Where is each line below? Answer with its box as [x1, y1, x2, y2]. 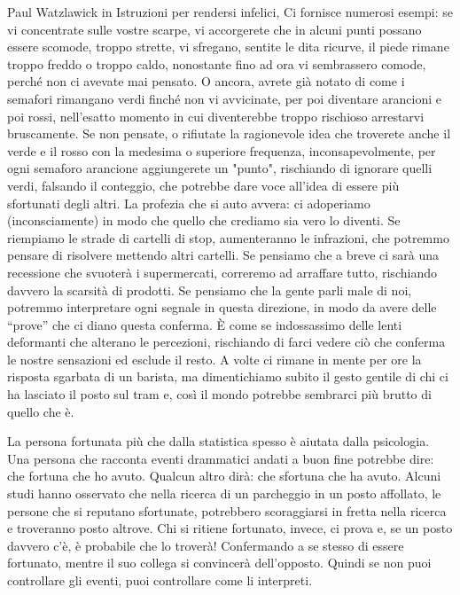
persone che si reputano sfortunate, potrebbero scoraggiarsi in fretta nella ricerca [7, 501, 447, 520]
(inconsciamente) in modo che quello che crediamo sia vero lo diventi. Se [7, 211, 401, 230]
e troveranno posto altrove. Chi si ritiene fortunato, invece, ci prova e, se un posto [7, 519, 453, 537]
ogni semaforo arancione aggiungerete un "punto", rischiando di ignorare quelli [7, 159, 433, 177]
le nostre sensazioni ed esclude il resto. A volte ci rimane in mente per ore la [7, 349, 422, 368]
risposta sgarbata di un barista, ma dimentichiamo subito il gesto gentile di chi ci [7, 367, 448, 386]
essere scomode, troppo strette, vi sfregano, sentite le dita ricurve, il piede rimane [7, 37, 449, 56]
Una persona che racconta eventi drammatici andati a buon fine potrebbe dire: [7, 449, 434, 467]
